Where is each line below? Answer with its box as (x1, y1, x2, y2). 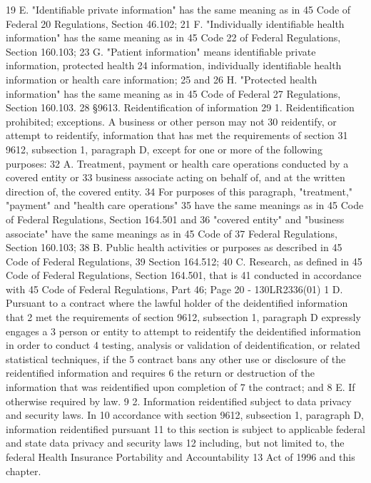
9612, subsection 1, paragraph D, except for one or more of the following (6, 141, 322, 156)
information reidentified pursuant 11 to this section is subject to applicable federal (6, 421, 365, 436)
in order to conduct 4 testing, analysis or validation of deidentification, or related (6, 337, 360, 352)
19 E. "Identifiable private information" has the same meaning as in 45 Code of (6, 2, 351, 16)
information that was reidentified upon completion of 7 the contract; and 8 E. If (6, 380, 355, 395)
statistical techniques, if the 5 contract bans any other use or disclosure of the (6, 351, 346, 366)
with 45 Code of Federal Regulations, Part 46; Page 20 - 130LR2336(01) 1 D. (6, 281, 343, 296)
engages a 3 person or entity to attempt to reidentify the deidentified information (6, 323, 361, 338)
